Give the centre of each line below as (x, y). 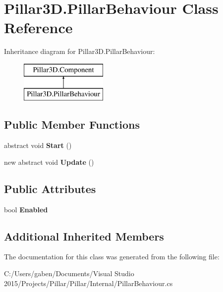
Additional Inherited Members (84, 236)
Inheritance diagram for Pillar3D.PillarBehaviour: (80, 51)
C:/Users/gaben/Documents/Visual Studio (69, 273)
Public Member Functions (72, 124)
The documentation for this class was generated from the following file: (112, 257)
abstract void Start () (38, 145)
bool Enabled (26, 209)
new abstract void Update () (49, 162)
